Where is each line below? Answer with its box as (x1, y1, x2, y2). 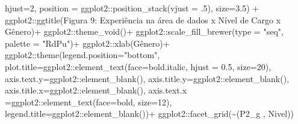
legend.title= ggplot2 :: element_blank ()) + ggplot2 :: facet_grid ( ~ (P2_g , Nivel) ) (5, 107, 294, 120)
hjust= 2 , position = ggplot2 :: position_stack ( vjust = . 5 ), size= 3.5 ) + (5, 2, 259, 14)
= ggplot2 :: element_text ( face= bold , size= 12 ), (5, 95, 172, 108)
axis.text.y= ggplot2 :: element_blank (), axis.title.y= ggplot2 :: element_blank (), (5, 72, 290, 84)
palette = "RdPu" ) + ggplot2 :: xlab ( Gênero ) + (5, 37, 170, 49)
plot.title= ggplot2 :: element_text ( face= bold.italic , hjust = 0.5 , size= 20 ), (5, 60, 272, 72)
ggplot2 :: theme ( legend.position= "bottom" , (5, 49, 160, 61)
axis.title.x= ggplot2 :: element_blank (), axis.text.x (5, 84, 187, 96)
